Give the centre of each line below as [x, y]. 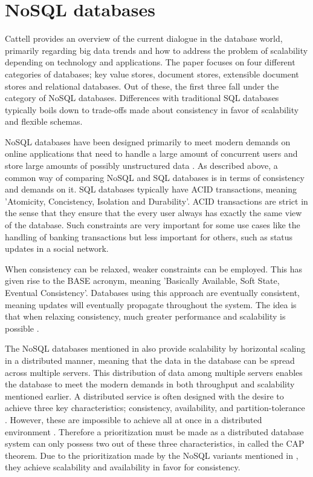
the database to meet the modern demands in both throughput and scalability [150, 384]
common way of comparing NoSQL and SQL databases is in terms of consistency [155, 177]
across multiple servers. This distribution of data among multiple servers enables [154, 372]
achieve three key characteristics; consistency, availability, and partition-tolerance [155, 408]
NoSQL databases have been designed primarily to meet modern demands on [148, 141]
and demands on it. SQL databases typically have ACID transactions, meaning [151, 189]
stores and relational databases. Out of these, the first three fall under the [142, 86]
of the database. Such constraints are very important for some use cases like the [153, 225]
